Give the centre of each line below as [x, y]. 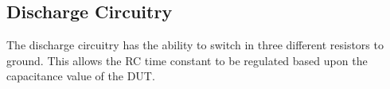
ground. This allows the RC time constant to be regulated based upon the [187, 60]
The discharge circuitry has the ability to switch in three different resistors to [195, 45]
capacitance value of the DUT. [81, 76]
